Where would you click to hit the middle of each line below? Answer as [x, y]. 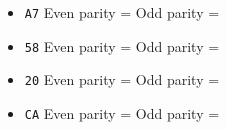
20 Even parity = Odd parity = [122, 79]
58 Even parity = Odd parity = [122, 45]
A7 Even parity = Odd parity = [122, 12]
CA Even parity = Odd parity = [122, 112]
